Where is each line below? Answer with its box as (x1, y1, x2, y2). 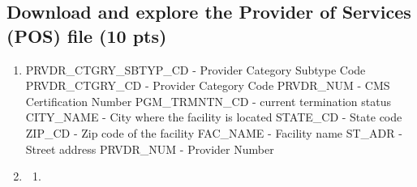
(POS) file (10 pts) (6, 23, 167, 48)
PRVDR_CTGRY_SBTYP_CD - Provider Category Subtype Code (25, 61, 366, 78)
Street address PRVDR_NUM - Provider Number (25, 140, 274, 157)
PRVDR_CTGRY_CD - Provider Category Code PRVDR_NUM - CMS (25, 77, 390, 94)
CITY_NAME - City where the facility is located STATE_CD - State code (25, 108, 402, 125)
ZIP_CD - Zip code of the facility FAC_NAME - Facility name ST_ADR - (25, 124, 402, 141)
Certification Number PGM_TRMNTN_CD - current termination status (25, 92, 392, 109)
